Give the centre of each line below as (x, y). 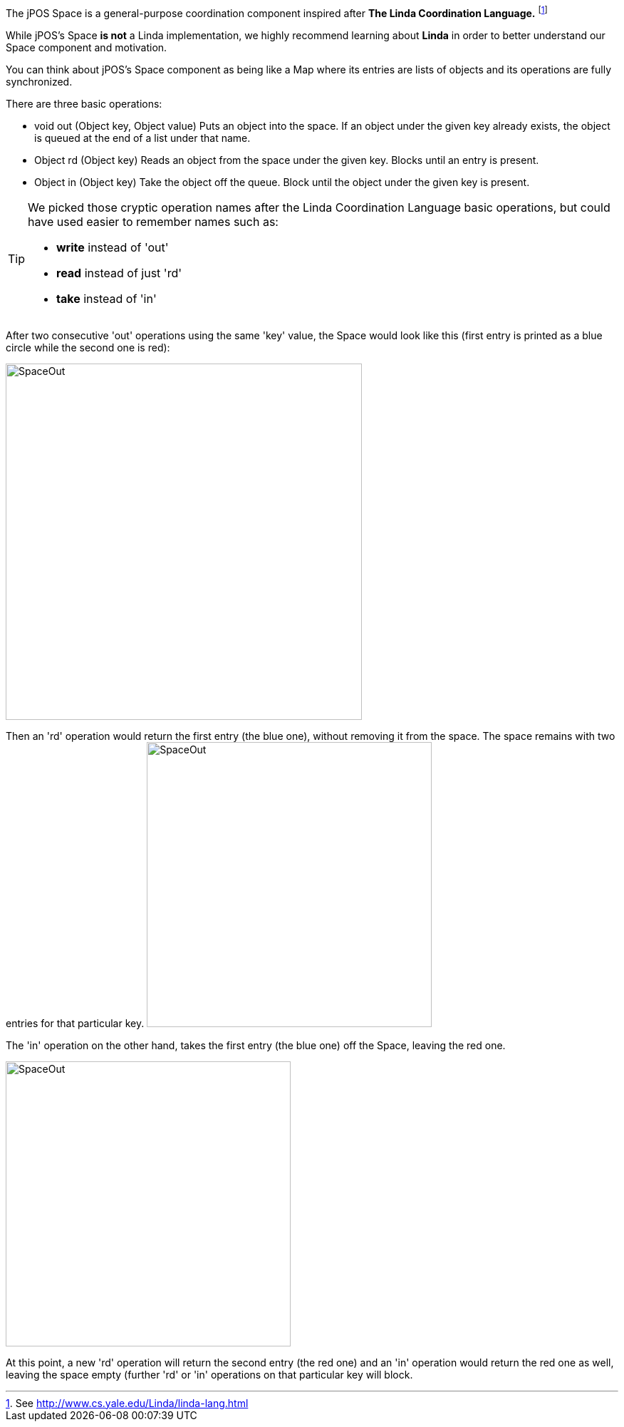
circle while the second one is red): (88, 347)
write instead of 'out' (113, 247)
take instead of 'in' (106, 298)
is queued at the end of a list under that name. (142, 138)
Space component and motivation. (87, 47)
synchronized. (39, 81)
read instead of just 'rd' (119, 273)
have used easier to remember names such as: (153, 221)
